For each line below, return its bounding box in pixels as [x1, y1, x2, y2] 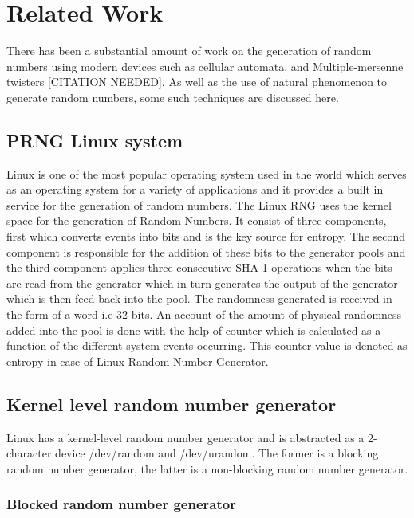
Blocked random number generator [6, 494, 236, 514]
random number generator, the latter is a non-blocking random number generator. [6, 460, 408, 477]
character [6, 445, 52, 461]
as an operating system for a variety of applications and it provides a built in [6, 181, 384, 198]
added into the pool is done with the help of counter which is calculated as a [6, 321, 381, 338]
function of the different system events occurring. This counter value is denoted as [6, 337, 408, 354]
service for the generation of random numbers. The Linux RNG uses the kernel [6, 196, 392, 213]
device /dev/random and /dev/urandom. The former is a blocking [55, 445, 379, 461]
